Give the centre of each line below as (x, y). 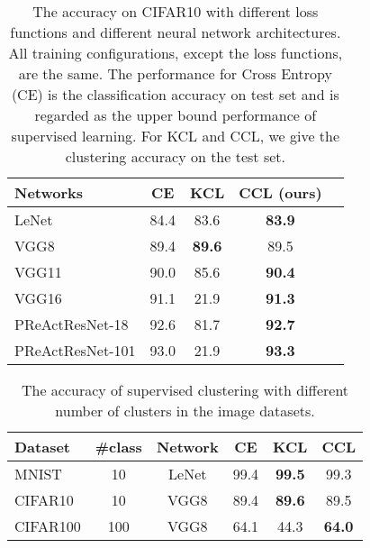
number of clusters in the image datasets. (185, 411)
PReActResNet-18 (72, 324)
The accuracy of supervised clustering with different (185, 390)
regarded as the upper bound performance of (176, 115)
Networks (49, 192)
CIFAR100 (48, 526)
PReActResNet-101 (75, 350)
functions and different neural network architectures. (176, 32)
